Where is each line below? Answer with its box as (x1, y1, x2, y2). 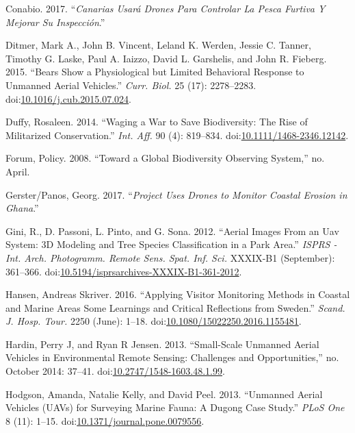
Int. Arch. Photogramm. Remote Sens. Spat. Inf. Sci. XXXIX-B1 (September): (5, 250, 335, 264)
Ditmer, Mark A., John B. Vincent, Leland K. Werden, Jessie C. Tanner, (5, 38, 311, 52)
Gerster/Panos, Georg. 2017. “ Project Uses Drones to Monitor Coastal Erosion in (5, 187, 347, 201)
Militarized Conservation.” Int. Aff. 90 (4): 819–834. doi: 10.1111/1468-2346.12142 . (5, 127, 349, 142)
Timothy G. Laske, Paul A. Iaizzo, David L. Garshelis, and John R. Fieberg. (5, 51, 327, 65)
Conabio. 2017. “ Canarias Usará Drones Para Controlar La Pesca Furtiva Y (5, 1, 326, 15)
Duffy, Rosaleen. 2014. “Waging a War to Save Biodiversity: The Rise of (5, 114, 308, 129)
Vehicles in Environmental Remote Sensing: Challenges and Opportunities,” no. (5, 350, 339, 364)
